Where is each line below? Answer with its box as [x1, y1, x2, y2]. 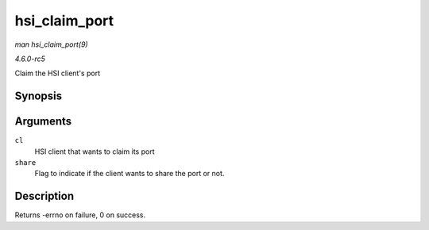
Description [14, 190, 75, 203]
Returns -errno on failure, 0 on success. [14, 210, 146, 220]
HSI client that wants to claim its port [34, 147, 155, 156]
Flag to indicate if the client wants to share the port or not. [34, 169, 225, 178]
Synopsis [14, 90, 63, 103]
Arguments [14, 115, 72, 128]
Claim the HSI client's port [14, 68, 101, 79]
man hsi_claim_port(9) [14, 40, 88, 49]
